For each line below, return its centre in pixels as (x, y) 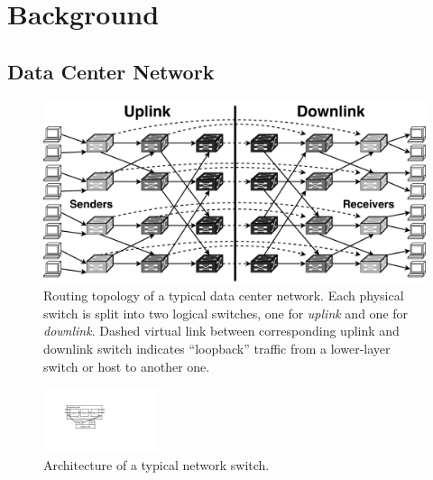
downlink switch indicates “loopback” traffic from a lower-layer (217, 349)
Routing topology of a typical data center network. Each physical (224, 295)
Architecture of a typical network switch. (157, 465)
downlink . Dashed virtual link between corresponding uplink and (221, 331)
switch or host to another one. (127, 366)
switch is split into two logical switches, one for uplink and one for (226, 313)
